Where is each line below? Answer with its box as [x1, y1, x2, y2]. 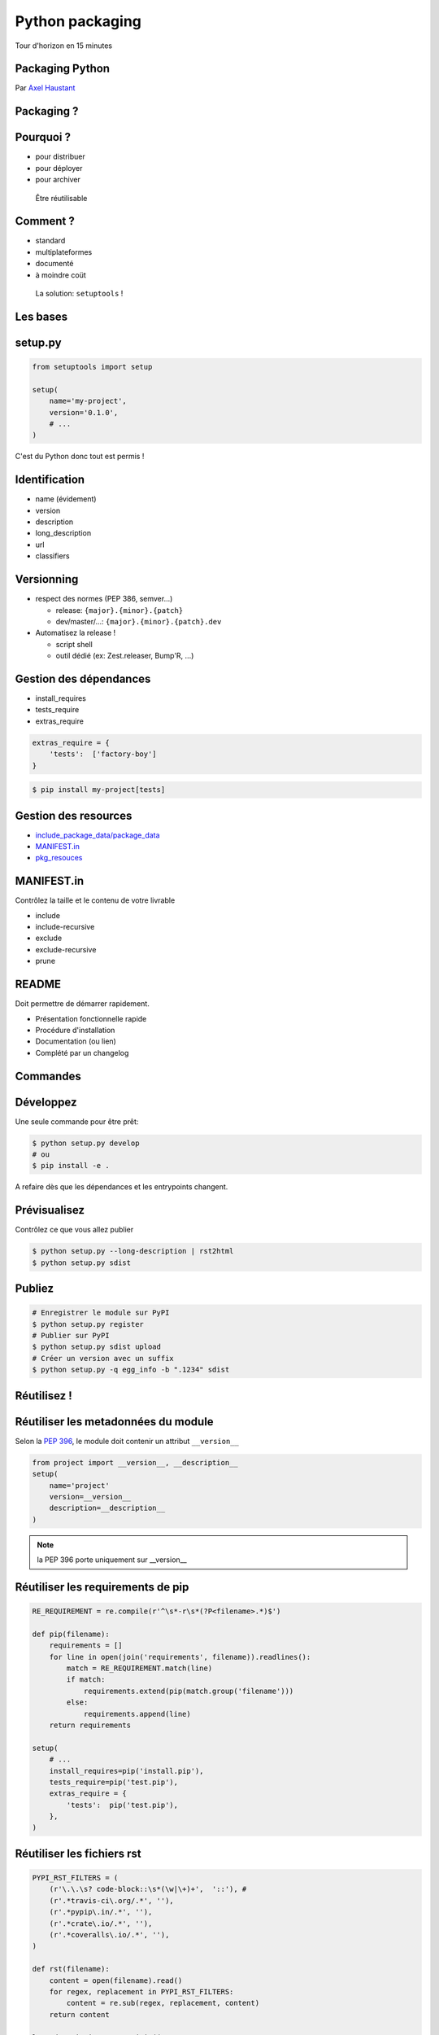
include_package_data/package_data [35, 830, 160, 840]
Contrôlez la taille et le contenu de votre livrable [15, 895, 176, 905]
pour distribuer [35, 151, 85, 162]
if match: [66, 1675, 106, 1684]
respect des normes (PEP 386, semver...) [35, 594, 173, 604]
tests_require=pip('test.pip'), [49, 1777, 179, 1787]
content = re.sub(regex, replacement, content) [66, 1998, 260, 2008]
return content [49, 2010, 110, 2019]
